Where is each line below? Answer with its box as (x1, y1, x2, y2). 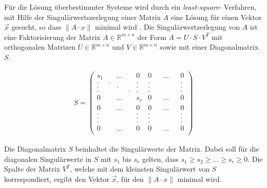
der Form (137, 31, 166, 42)
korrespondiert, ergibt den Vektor (4, 173, 109, 184)
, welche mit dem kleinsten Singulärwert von (70, 163, 209, 174)
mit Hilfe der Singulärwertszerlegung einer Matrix (4, 11, 161, 22)
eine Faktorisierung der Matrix (4, 31, 101, 42)
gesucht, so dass (11, 22, 62, 32)
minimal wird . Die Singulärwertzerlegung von (95, 22, 240, 32)
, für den (117, 173, 144, 184)
